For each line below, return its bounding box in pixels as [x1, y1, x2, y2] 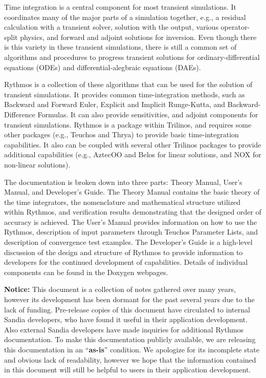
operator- [220, 22, 250, 32]
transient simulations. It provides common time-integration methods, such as [4, 89, 245, 99]
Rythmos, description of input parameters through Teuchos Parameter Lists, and [4, 226, 258, 237]
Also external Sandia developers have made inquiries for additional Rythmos [4, 324, 244, 334]
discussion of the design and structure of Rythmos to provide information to [4, 246, 243, 257]
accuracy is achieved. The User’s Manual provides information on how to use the [4, 216, 257, 227]
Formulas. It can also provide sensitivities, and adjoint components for [37, 109, 258, 119]
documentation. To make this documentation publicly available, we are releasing [4, 334, 256, 345]
